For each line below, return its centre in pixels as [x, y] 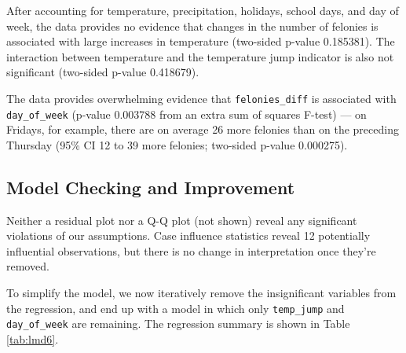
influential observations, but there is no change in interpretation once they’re [191, 250]
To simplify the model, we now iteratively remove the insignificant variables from [201, 293]
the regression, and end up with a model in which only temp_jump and [176, 308]
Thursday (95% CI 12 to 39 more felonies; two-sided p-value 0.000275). [177, 144]
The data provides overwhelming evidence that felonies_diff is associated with [201, 98]
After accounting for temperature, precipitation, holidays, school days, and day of [203, 10]
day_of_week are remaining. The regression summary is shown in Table [178, 324]
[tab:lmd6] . [33, 338]
